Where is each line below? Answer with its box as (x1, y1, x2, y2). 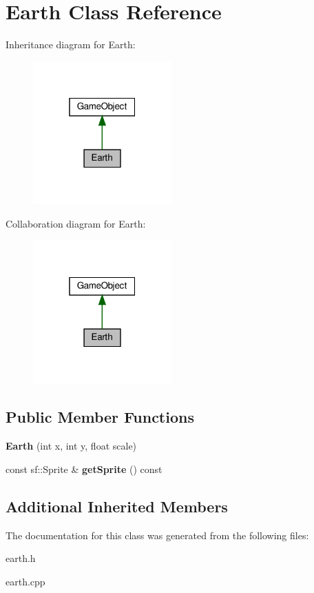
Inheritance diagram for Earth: (6, 37, 136, 52)
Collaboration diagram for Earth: (6, 217, 146, 231)
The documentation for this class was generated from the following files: (6, 527, 309, 542)
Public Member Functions (6, 406, 194, 428)
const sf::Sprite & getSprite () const (6, 461, 163, 476)
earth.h (6, 551, 36, 565)
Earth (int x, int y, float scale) (6, 439, 137, 453)
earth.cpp (6, 574, 45, 588)
